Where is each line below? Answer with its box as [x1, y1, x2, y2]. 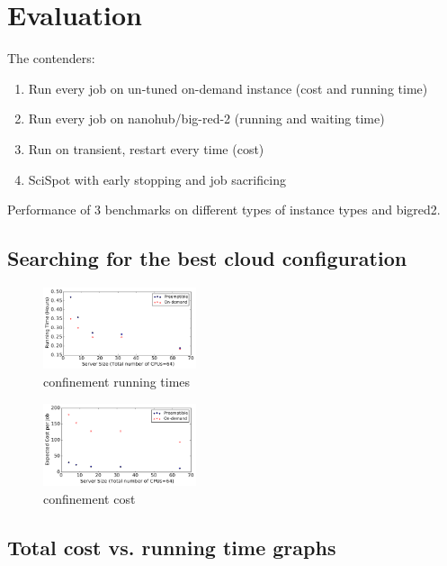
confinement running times [43, 371, 191, 390]
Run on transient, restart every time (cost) [28, 139, 264, 158]
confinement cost [43, 488, 136, 507]
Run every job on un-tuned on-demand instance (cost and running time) [28, 78, 428, 97]
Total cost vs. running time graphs [7, 533, 336, 561]
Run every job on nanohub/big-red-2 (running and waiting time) [28, 109, 385, 128]
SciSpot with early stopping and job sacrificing [28, 169, 286, 188]
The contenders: [7, 49, 95, 68]
